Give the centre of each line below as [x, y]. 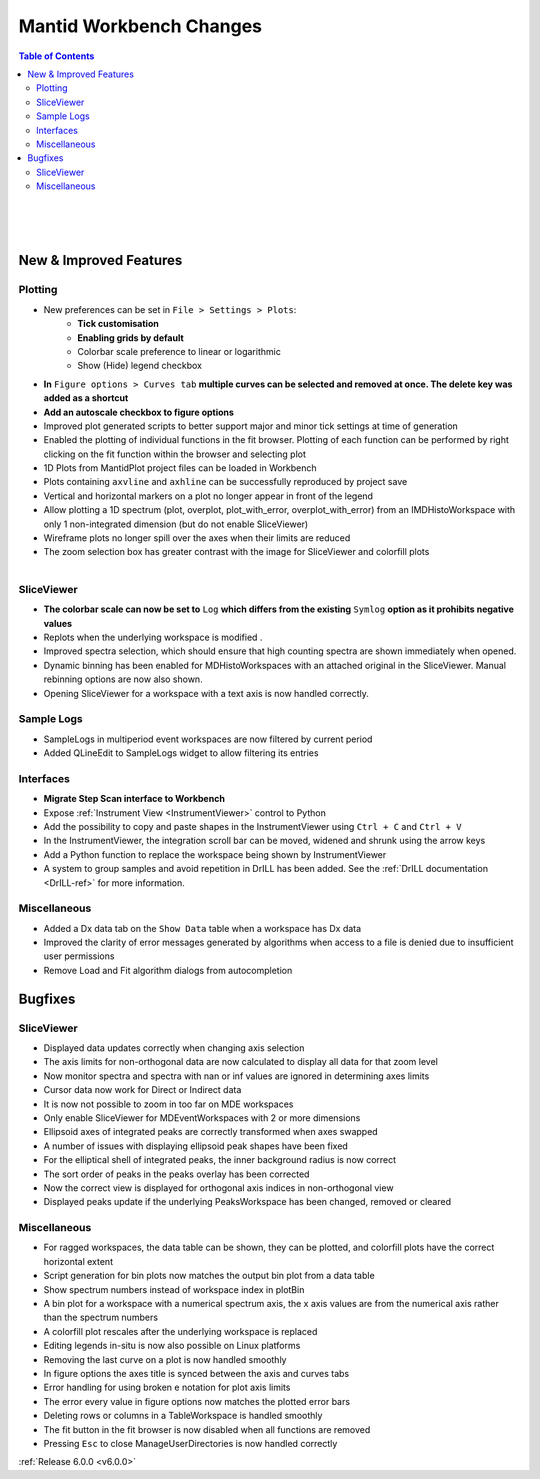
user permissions [79, 956]
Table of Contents [56, 56]
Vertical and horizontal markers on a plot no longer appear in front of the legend [208, 496]
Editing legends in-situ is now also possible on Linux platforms [172, 1346]
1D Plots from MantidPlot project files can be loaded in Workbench [180, 468]
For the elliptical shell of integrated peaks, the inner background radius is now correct [220, 1160]
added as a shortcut [86, 398]
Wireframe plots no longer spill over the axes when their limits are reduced [197, 538]
